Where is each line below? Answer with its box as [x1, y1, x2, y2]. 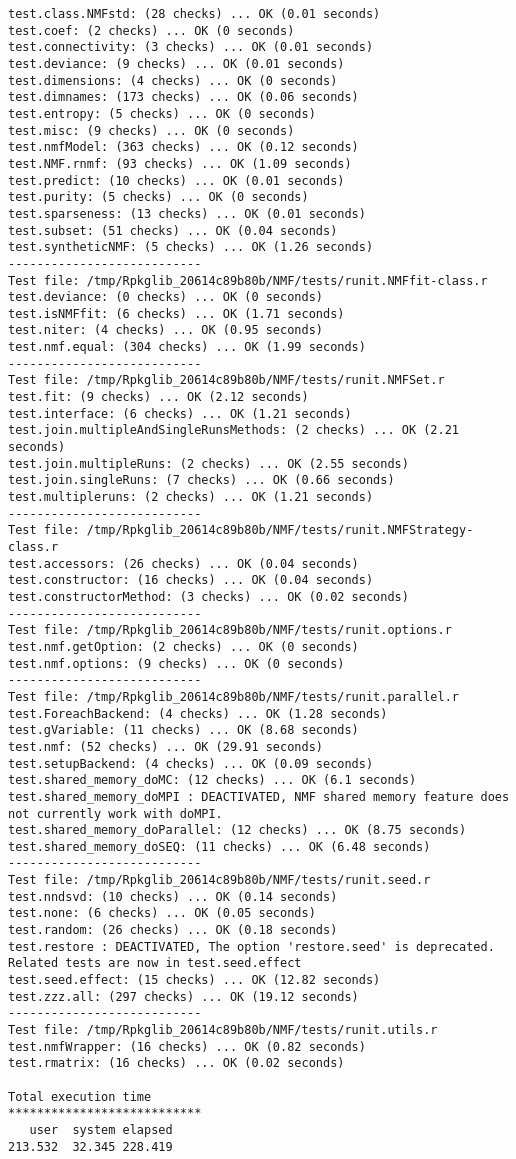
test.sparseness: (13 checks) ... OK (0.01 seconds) [8, 206, 366, 221]
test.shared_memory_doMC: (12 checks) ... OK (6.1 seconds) [8, 773, 417, 788]
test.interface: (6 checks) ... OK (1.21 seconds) [8, 406, 352, 421]
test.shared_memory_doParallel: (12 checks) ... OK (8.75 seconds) [8, 823, 467, 838]
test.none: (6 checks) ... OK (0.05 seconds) [8, 906, 316, 921]
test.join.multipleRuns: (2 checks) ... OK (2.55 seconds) [8, 456, 409, 471]
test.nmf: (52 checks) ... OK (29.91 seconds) [8, 739, 323, 754]
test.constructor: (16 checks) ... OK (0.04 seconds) [8, 573, 374, 588]
